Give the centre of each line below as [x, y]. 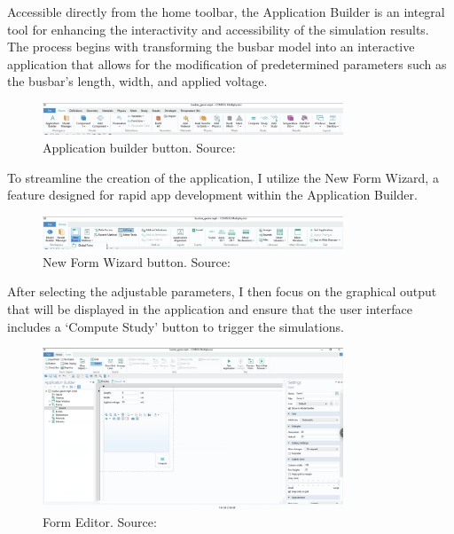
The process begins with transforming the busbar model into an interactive [211, 47]
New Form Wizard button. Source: [137, 261]
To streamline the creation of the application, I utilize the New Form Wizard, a [223, 177]
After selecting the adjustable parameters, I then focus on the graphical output [222, 291]
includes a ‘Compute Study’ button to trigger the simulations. [176, 326]
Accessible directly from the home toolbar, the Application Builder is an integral [226, 12]
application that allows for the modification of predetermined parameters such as [227, 63]
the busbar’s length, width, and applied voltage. [137, 81]
